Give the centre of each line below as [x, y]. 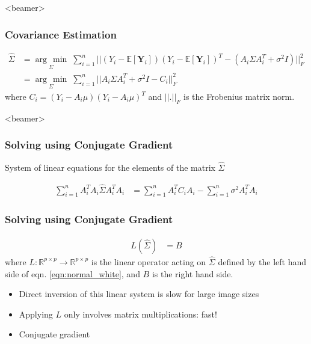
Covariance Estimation [61, 34]
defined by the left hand [262, 261]
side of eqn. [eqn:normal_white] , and [72, 273]
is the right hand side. [192, 273]
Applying [36, 314]
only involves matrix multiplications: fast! [140, 314]
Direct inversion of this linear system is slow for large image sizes [139, 294]
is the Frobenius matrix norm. [239, 97]
